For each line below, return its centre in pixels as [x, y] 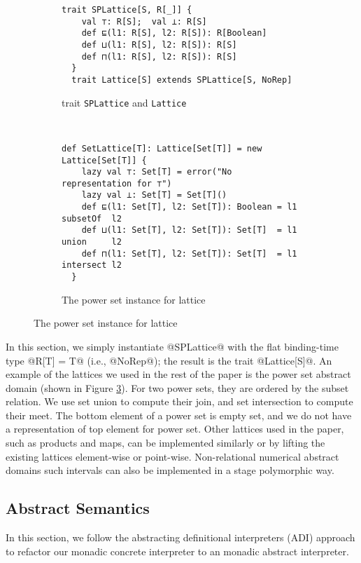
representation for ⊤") [117, 183]
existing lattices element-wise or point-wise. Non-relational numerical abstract [172, 456]
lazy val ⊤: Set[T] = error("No [157, 172]
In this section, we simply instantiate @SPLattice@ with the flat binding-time [172, 346]
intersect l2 [92, 265]
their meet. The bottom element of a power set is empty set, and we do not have [179, 415]
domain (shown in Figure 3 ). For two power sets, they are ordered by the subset [177, 387]
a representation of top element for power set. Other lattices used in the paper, [175, 429]
